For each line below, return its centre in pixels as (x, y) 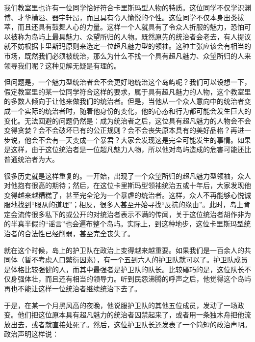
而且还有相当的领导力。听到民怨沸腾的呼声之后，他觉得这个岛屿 (148, 279)
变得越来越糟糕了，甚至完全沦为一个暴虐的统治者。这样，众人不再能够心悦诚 (127, 195)
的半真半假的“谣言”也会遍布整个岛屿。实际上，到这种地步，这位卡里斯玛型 (124, 224)
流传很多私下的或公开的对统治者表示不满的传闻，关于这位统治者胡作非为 (134, 214)
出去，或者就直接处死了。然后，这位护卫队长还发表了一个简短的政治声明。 (131, 324)
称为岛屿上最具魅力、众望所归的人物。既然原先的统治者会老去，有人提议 (134, 36)
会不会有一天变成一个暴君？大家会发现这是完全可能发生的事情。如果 (141, 140)
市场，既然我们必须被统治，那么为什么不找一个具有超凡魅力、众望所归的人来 (127, 55)
